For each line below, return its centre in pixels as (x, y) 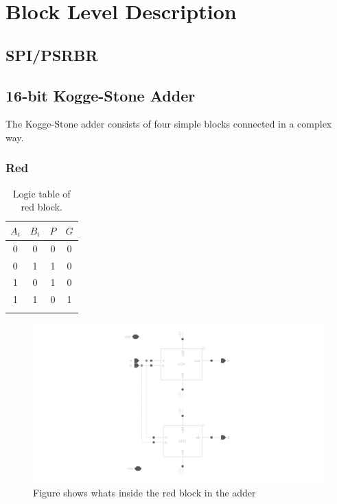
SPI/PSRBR (52, 55)
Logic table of (42, 193)
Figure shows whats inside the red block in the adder (144, 492)
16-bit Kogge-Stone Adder (101, 95)
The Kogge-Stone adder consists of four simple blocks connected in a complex (169, 124)
